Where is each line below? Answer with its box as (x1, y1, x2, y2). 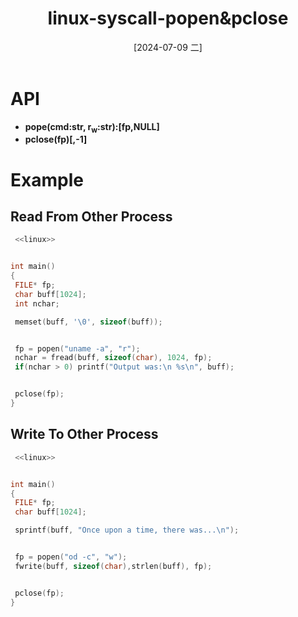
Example (10, 168, 84, 191)
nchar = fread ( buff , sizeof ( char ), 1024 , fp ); (14, 353, 213, 363)
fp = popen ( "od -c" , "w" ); (14, 552, 128, 562)
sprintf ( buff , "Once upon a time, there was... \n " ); (14, 525, 240, 536)
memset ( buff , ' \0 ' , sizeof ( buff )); (14, 317, 163, 327)
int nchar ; (14, 298, 60, 309)
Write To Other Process (10, 426, 159, 443)
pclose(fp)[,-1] (24, 133, 88, 146)
